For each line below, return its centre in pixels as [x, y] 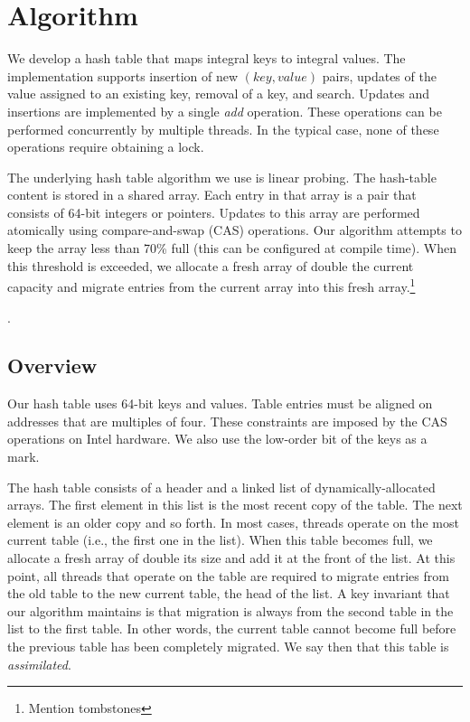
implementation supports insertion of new [123, 75]
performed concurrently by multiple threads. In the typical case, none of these [223, 129]
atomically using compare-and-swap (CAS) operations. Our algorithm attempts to [235, 230]
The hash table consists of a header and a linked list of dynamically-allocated [221, 487]
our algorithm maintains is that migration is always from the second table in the [230, 610]
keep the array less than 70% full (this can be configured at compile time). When [232, 248]
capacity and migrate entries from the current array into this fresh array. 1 [211, 285]
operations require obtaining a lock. [106, 147]
